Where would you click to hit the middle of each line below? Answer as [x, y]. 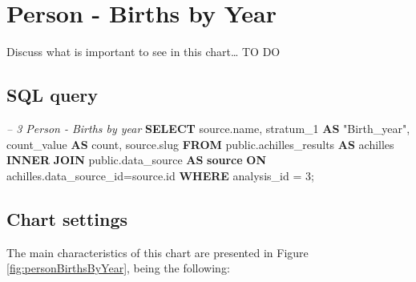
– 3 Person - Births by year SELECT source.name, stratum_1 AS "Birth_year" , [208, 128]
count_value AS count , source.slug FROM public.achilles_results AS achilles [200, 144]
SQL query [53, 95]
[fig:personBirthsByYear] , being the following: [118, 268]
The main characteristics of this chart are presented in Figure [158, 252]
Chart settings [67, 218]
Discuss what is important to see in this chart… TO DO [143, 52]
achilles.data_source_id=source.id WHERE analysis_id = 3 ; [160, 175]
